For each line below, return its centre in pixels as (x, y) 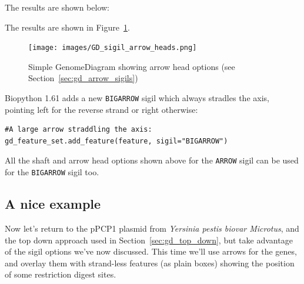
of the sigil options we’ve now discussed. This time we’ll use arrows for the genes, (151, 251)
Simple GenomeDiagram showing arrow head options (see (132, 66)
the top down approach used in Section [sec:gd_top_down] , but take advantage (149, 240)
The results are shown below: (57, 7)
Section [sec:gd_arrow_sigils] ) (83, 78)
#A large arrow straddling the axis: (78, 130)
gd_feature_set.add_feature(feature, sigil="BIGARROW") (116, 141)
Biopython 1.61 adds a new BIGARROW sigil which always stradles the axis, (137, 98)
